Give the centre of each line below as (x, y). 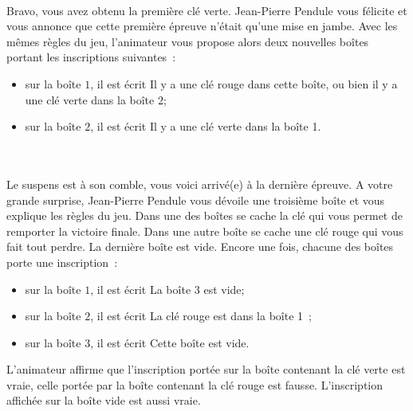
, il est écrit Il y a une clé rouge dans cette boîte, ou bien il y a (244, 83)
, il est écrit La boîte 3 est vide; (167, 289)
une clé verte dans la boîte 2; (96, 99)
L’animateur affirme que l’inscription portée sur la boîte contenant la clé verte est (206, 369)
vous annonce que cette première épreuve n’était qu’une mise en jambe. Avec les (202, 26)
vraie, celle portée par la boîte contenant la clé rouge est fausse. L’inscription (195, 384)
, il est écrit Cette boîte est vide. (170, 342)
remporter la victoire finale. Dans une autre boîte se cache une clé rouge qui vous (205, 231)
